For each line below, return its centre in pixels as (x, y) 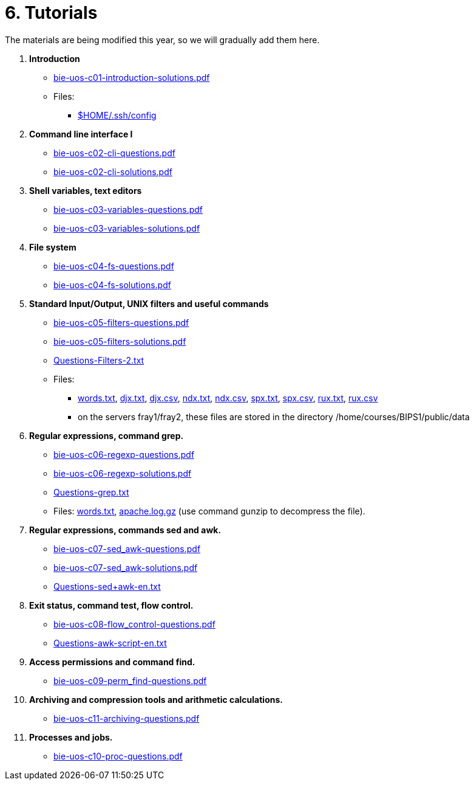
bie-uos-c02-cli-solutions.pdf (113, 171)
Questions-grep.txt (91, 492)
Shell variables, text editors (86, 190)
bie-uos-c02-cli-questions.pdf (114, 153)
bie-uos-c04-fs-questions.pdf (114, 266)
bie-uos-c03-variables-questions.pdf (128, 209)
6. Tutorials (51, 13)
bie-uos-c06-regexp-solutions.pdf (123, 473)
